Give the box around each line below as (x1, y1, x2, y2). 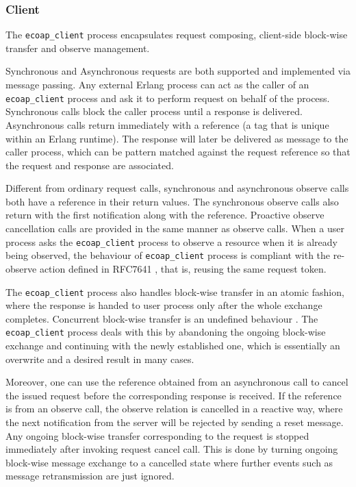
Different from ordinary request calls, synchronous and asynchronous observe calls (5, 181, 349, 195)
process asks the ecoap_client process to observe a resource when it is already (5, 234, 338, 249)
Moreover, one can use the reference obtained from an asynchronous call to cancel (5, 375, 348, 389)
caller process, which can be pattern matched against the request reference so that (5, 145, 351, 159)
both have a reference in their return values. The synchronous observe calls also (5, 194, 339, 208)
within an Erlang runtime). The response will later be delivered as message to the (5, 131, 348, 145)
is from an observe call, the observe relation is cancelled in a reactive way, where (5, 401, 343, 416)
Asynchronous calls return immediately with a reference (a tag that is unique (5, 117, 329, 132)
